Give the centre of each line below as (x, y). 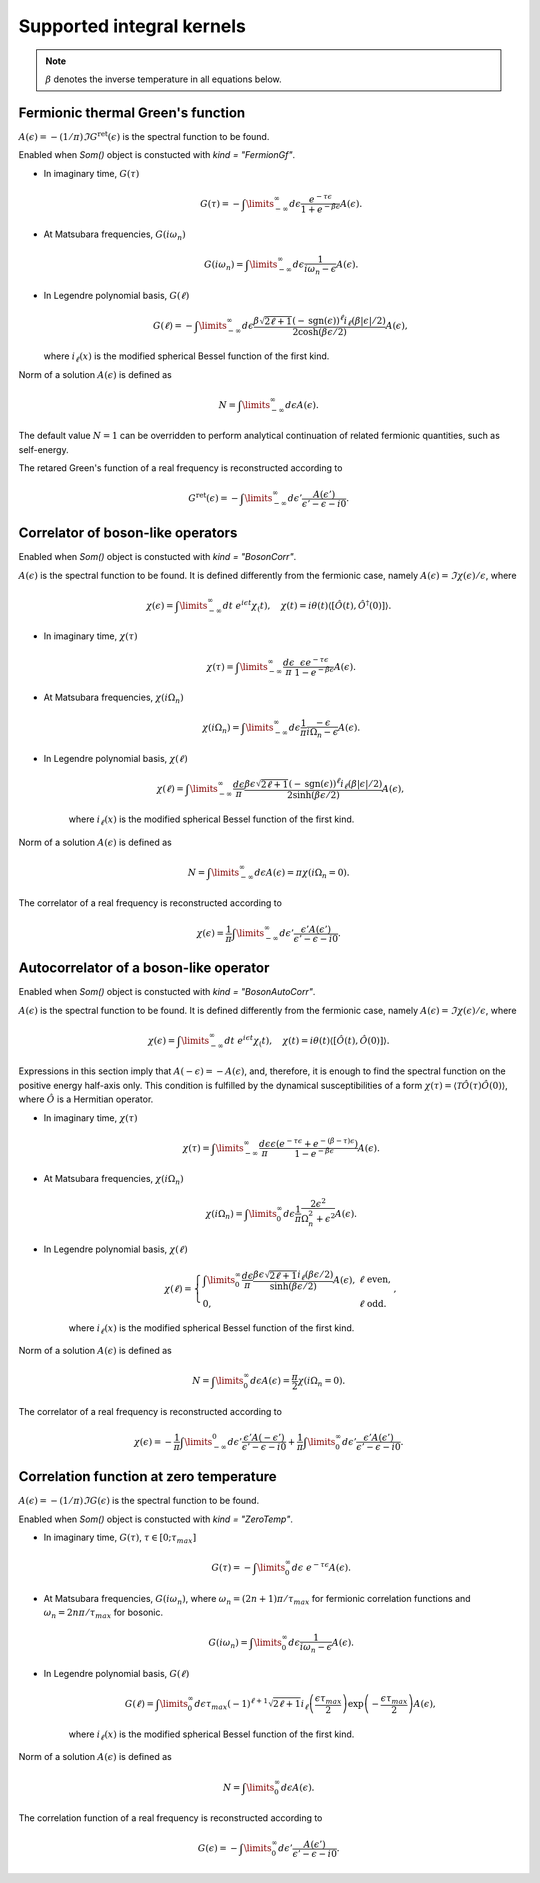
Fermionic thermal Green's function (132, 112)
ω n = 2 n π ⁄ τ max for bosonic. (103, 1613)
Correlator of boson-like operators (128, 533)
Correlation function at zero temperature (147, 1476)
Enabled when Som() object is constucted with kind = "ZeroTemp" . (156, 1519)
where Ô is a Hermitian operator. (86, 1099)
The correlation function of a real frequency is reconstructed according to (170, 1818)
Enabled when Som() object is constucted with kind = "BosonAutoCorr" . (167, 992)
